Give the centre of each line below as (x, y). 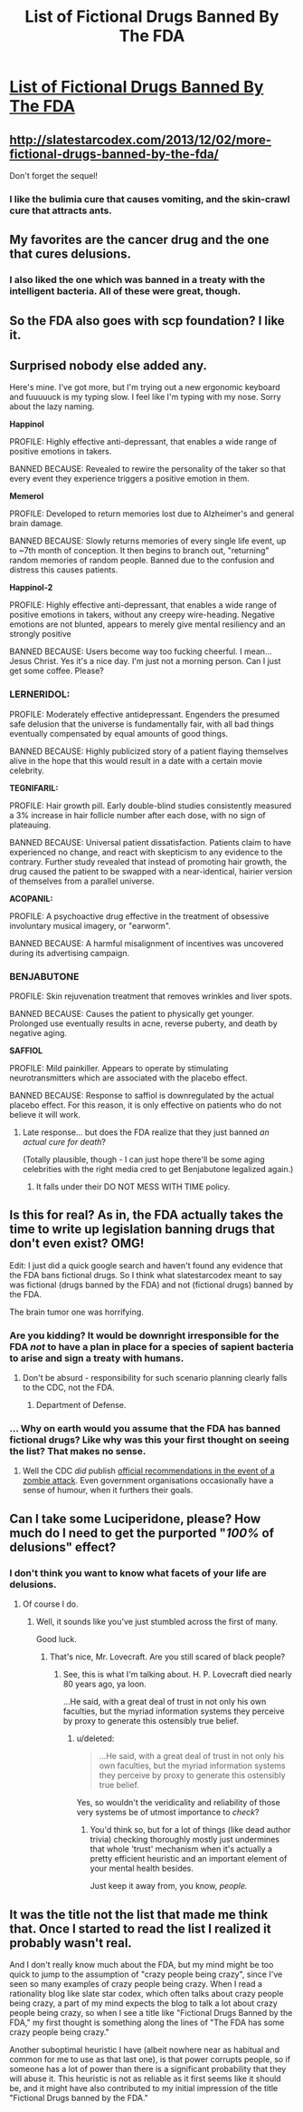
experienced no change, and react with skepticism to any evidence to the (146, 852)
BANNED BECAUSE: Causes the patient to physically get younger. (132, 1014)
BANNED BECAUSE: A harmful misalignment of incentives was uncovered (147, 943)
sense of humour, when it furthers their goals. (108, 1491)
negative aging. (38, 1033)
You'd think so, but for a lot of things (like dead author (190, 1830)
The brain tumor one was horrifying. (77, 1312)
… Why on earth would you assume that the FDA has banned (145, 1429)
